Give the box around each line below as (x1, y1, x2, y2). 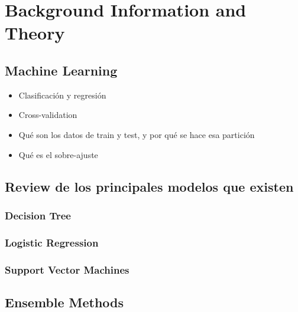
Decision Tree (5, 208, 71, 222)
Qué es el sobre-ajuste (18, 148, 98, 160)
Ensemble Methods (5, 293, 124, 311)
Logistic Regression (5, 235, 99, 249)
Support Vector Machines (5, 262, 129, 277)
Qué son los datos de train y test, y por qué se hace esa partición (18, 128, 255, 140)
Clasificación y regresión (18, 88, 106, 101)
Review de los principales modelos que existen (5, 177, 294, 195)
